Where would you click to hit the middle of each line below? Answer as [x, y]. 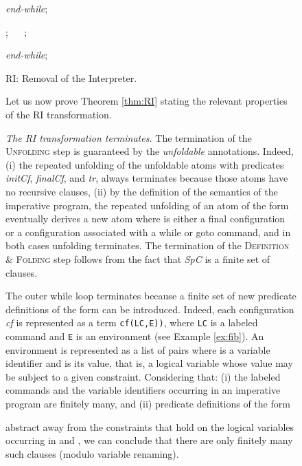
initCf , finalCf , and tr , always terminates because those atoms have [147, 178]
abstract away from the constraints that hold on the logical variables [150, 426]
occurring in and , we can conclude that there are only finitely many [149, 440]
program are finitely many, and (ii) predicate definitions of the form [148, 403]
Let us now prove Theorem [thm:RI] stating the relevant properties [147, 101]
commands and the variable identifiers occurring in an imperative [143, 390]
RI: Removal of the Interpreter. [71, 77]
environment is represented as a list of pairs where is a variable [138, 349]
